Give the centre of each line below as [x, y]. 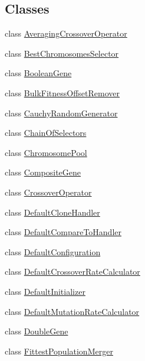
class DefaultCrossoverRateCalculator [72, 271]
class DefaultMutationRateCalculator [72, 311]
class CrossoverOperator [48, 192]
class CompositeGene [43, 172]
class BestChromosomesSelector [62, 53]
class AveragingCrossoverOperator [66, 33]
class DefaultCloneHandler [52, 212]
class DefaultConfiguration [53, 251]
